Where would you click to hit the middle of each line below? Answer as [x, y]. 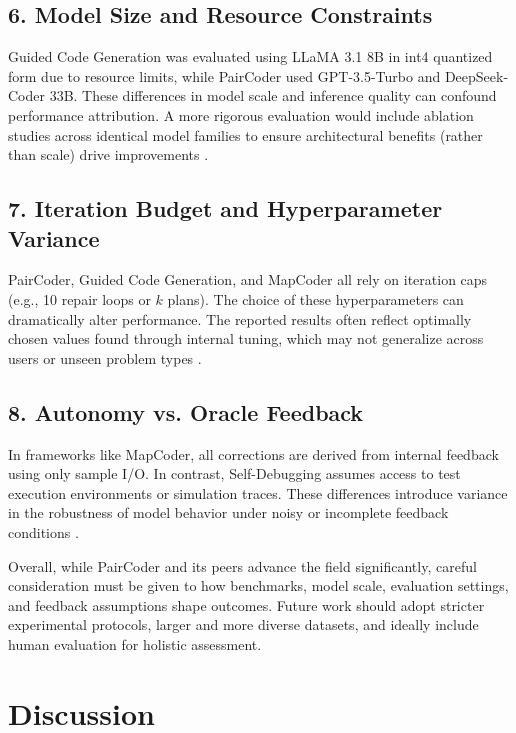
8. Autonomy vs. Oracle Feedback [186, 411]
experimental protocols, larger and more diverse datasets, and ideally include [243, 624]
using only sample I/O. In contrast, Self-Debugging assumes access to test [234, 473]
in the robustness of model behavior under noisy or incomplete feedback [228, 512]
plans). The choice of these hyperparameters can [315, 298]
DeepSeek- [476, 75]
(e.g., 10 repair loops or [79, 298]
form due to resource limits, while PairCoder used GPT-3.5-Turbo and [224, 75]
